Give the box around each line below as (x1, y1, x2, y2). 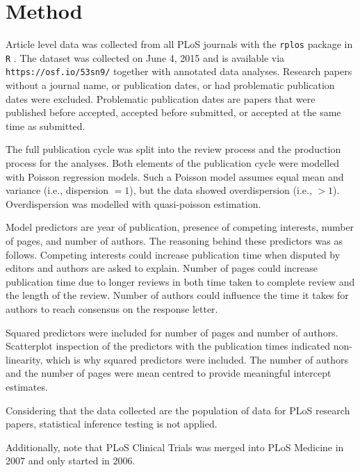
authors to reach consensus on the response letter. (6, 302, 218, 316)
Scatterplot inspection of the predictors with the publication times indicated (6, 339, 331, 353)
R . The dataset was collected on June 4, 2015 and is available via (6, 50, 285, 65)
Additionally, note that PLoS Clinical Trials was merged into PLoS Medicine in (6, 439, 344, 454)
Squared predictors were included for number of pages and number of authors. (6, 325, 338, 339)
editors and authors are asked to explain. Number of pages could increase (6, 261, 318, 275)
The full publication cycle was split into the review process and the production (6, 142, 341, 156)
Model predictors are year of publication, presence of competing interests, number (6, 220, 354, 234)
